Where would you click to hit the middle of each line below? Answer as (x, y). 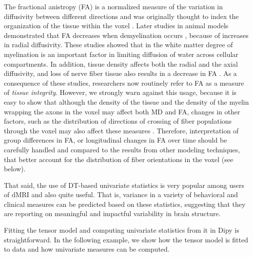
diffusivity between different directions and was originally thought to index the (121, 16)
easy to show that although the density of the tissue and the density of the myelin (126, 101)
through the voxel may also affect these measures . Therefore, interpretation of (121, 130)
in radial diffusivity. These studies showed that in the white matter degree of (118, 45)
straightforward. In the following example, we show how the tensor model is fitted (126, 239)
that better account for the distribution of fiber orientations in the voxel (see (119, 159)
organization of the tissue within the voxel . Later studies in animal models (116, 26)
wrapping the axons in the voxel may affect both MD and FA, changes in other (122, 111)
